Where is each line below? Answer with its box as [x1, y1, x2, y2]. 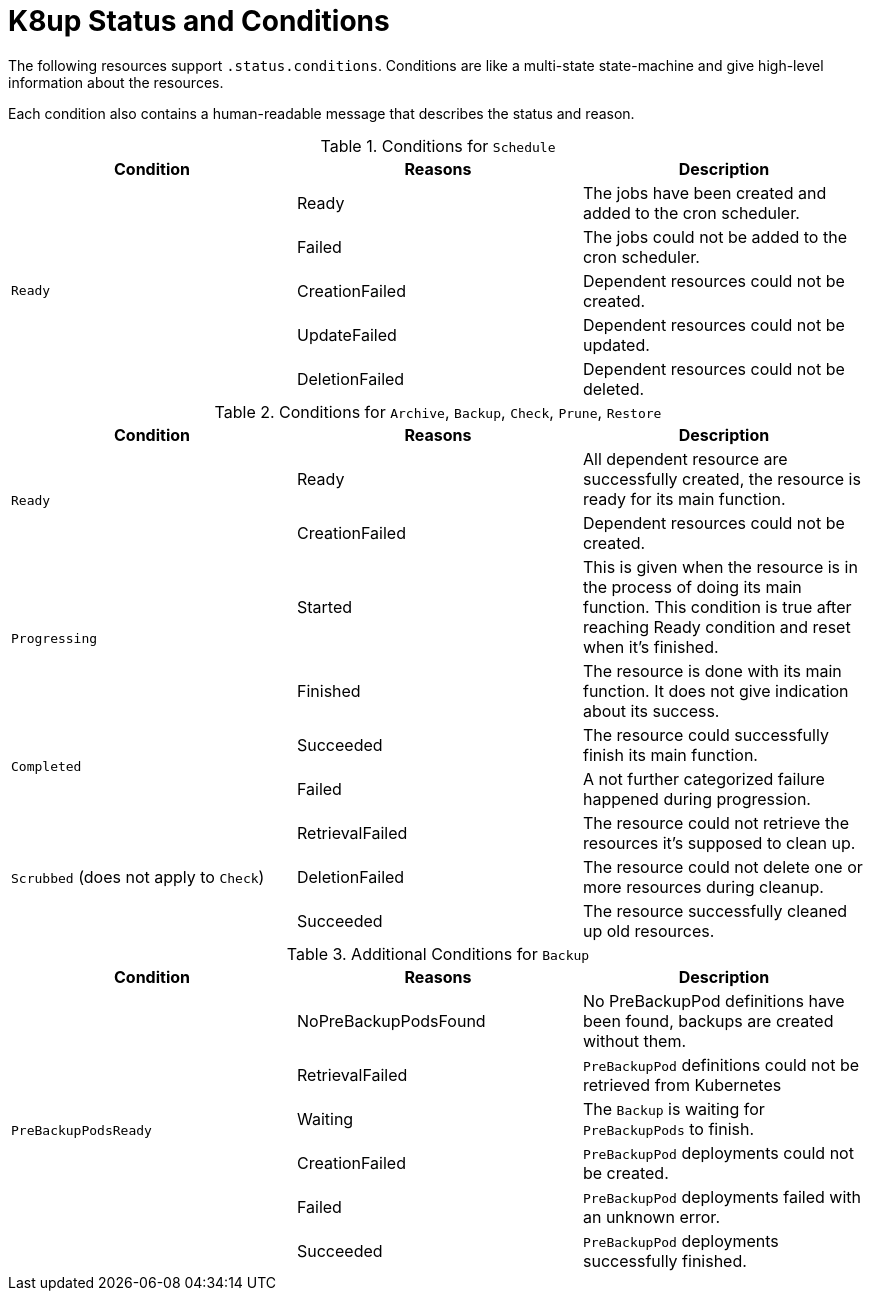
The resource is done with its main [582, 660, 842, 681]
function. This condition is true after [582, 596, 852, 617]
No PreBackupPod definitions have [582, 990, 845, 1011]
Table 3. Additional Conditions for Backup [286, 943, 590, 964]
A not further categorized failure [582, 768, 825, 789]
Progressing [11, 631, 98, 647]
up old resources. [582, 920, 715, 941]
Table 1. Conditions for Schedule [320, 135, 556, 156]
